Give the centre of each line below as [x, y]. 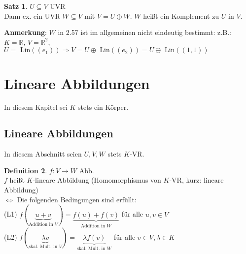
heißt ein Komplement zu [181, 16]
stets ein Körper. [103, 107]
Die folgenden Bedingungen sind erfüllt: [77, 199]
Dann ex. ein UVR [32, 16]
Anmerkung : [25, 32]
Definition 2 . [26, 170]
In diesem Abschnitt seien [43, 154]
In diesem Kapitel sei [36, 107]
